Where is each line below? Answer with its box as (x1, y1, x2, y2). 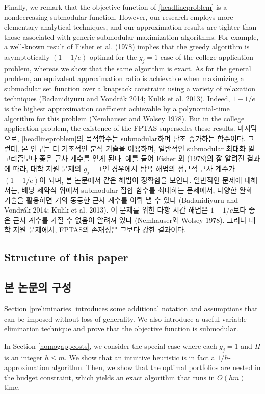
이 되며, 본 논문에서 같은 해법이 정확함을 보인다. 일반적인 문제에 (39, 174, 242, 185)
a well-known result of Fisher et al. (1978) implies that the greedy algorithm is (4, 41, 250, 52)
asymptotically (4, 51, 50, 62)
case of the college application (160, 51, 254, 62)
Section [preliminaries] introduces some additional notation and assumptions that (4, 303, 258, 314)
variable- (222, 313, 249, 324)
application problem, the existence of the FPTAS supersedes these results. (4, 123, 235, 134)
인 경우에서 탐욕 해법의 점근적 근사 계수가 (102, 163, 235, 173)
